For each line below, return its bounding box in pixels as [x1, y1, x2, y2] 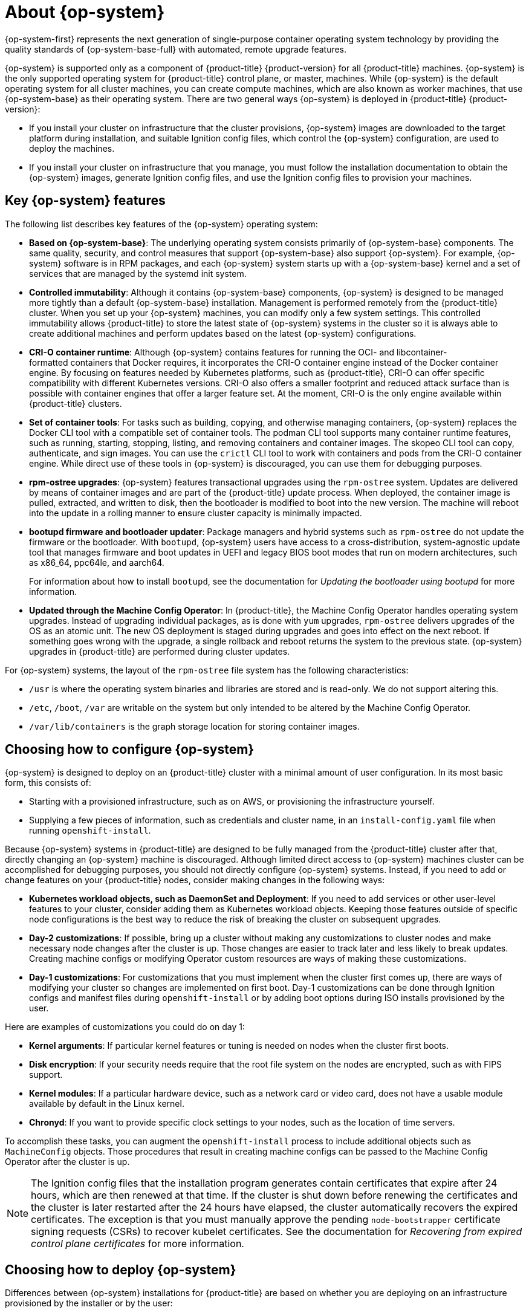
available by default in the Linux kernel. [29, 1098, 184, 1109]
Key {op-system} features [5, 193, 166, 209]
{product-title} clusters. [29, 398, 122, 409]
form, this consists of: [5, 777, 91, 788]
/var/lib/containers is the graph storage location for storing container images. [29, 721, 360, 731]
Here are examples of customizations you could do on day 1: [5, 1022, 245, 1033]
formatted [29, 357, 68, 368]
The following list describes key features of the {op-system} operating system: [5, 218, 318, 229]
